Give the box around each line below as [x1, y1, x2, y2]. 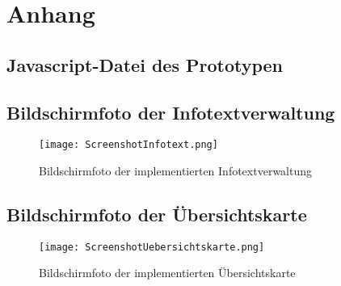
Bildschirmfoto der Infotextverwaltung [6, 99, 335, 124]
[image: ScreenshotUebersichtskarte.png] [39, 241, 265, 253]
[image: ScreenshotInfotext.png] [39, 139, 218, 151]
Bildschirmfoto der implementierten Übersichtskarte [39, 264, 296, 281]
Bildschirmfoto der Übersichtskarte [6, 202, 307, 226]
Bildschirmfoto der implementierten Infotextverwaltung [39, 162, 313, 179]
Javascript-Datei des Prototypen [6, 52, 284, 77]
